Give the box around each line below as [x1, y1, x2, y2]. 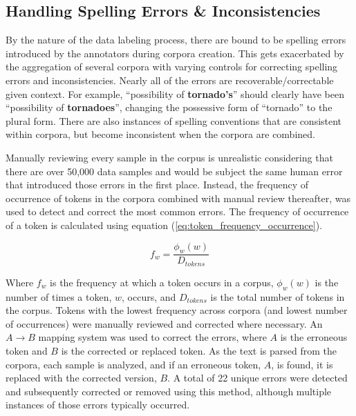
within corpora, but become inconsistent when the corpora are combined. [6, 127, 315, 141]
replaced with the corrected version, [6, 370, 157, 385]
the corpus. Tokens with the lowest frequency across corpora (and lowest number [6, 303, 348, 317]
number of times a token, [6, 289, 112, 304]
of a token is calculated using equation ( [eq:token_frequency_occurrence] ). [6, 217, 323, 232]
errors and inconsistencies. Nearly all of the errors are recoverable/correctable [6, 72, 334, 87]
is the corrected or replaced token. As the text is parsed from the [61, 343, 337, 357]
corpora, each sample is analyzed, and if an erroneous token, [6, 357, 261, 371]
